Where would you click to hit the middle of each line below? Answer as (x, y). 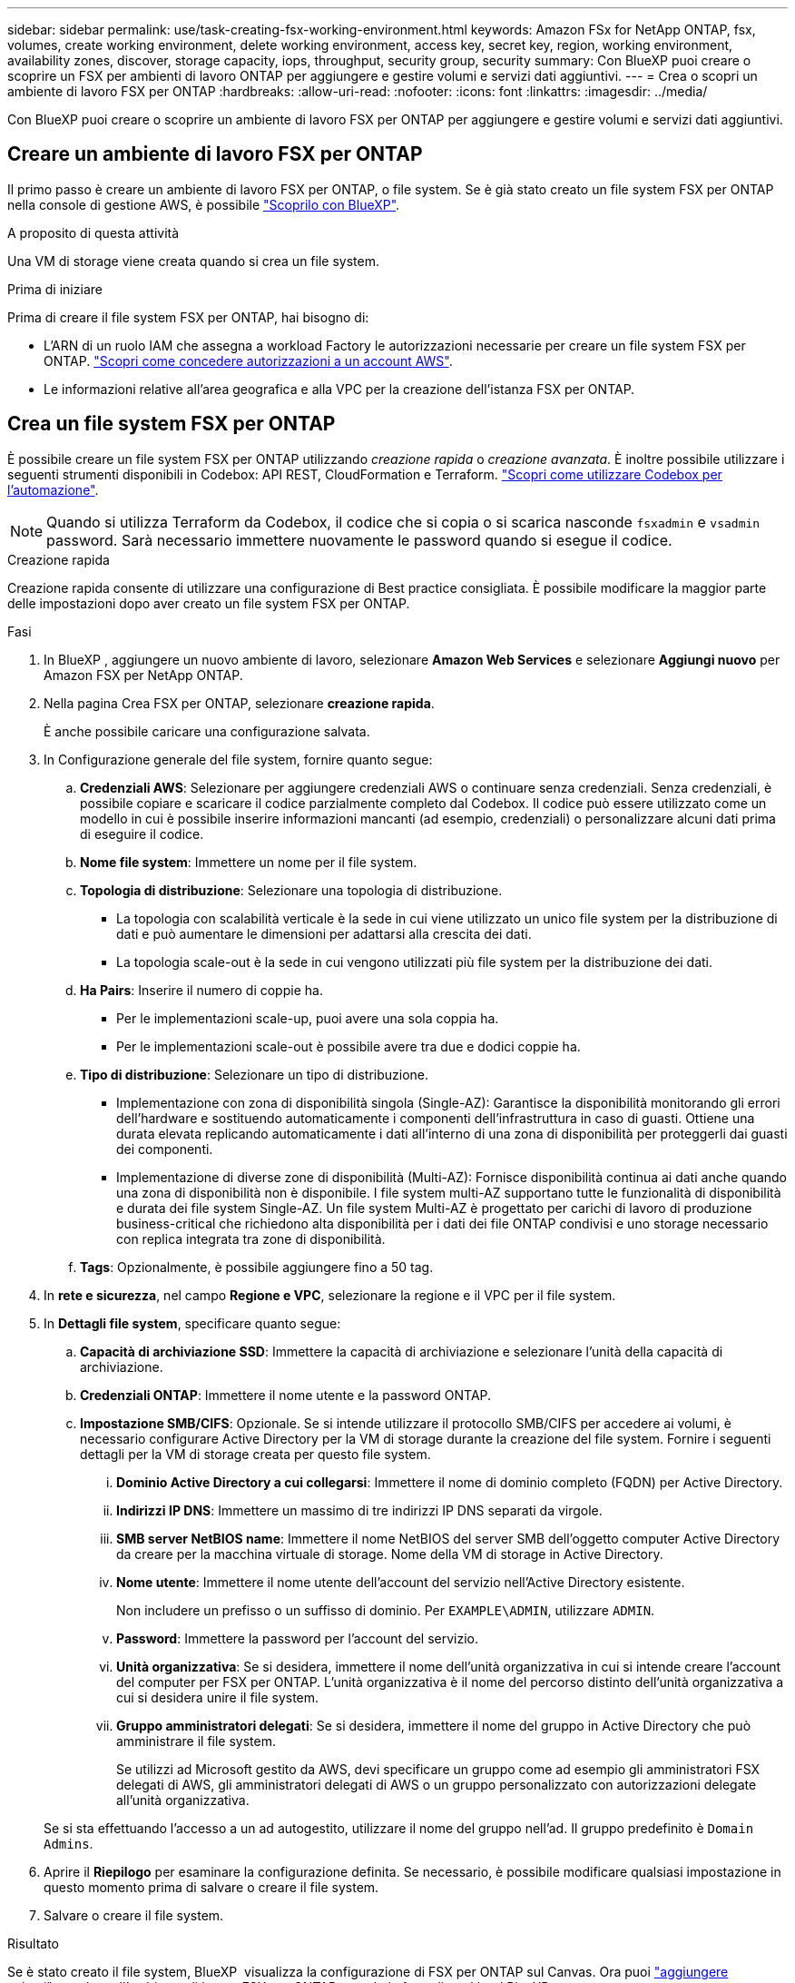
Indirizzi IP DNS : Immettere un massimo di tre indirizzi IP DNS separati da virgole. (359, 1510)
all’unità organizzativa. (183, 1800)
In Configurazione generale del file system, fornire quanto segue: (238, 759)
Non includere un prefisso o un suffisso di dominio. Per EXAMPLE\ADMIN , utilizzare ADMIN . (386, 1610)
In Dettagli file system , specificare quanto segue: (192, 1323)
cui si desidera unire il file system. (218, 1697)
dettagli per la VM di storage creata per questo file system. (255, 1454)
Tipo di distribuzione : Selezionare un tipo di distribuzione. (255, 1074)
